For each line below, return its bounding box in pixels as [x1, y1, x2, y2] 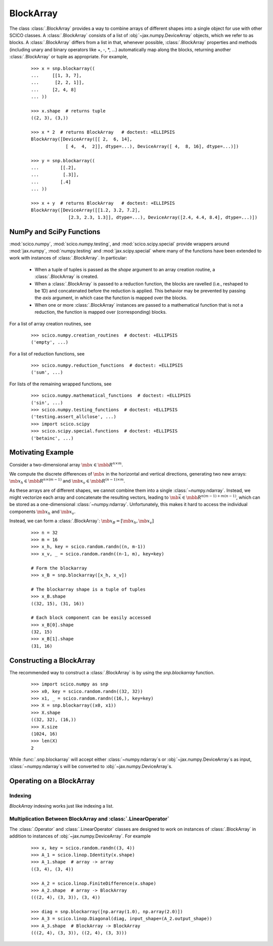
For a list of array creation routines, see [9, 320, 92, 326]
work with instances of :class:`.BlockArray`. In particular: [9, 255, 127, 261]
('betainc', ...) [31, 435, 74, 441]
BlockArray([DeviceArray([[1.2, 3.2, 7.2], [31, 207, 141, 213]
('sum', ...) [31, 370, 63, 375]
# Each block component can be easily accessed [31, 615, 151, 621]
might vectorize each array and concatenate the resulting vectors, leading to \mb [9, 494, 179, 500]
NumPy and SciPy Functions [9, 227, 101, 236]
